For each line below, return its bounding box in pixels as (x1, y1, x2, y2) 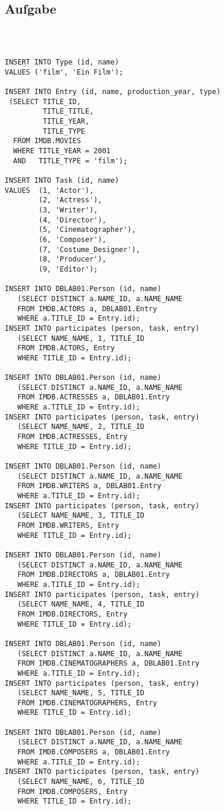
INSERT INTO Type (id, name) (5, 58, 119, 67)
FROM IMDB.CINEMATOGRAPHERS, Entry (17, 698, 157, 707)
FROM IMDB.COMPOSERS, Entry (17, 787, 128, 796)
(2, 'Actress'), (38, 196, 102, 205)
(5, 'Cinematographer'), (38, 225, 136, 234)
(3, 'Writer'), (38, 206, 98, 215)
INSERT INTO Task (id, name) (5, 176, 119, 185)
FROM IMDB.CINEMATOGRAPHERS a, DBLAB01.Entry (17, 659, 200, 668)
